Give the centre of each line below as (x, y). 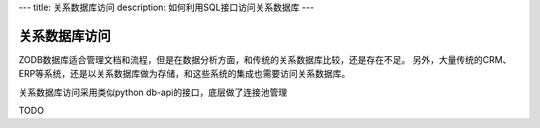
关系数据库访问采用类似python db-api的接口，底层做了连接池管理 (153, 92)
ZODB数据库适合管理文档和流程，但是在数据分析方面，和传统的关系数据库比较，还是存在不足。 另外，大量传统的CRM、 (265, 59)
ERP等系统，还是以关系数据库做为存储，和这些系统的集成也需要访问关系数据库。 (184, 74)
